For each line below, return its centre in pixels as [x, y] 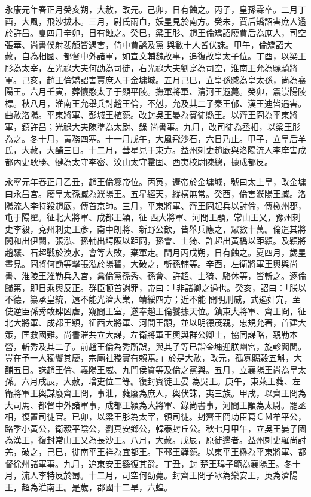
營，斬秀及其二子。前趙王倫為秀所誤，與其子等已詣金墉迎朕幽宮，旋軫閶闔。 [155, 346]
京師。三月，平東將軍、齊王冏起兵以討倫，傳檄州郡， [201, 205]
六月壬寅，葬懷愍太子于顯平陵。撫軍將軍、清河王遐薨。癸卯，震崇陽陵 [168, 91]
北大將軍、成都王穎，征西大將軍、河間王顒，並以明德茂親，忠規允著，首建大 [155, 322]
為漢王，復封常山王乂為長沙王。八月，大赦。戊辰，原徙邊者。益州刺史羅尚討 [155, 440]
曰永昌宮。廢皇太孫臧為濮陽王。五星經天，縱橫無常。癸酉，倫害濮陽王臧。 [151, 193]
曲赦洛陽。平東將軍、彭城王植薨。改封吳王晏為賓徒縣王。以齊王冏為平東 [147, 115]
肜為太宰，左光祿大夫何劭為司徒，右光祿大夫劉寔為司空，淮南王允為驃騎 [147, 67]
